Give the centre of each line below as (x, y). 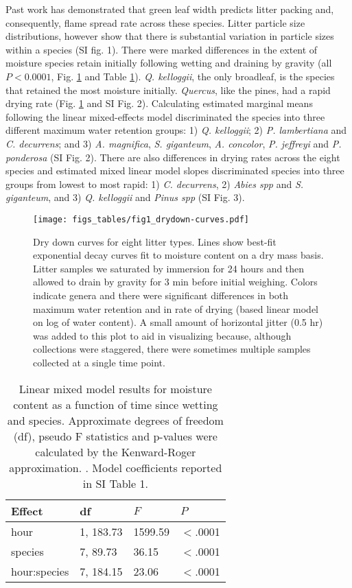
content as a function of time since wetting (116, 404)
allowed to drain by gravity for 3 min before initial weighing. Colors (175, 282)
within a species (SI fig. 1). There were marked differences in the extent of (162, 49)
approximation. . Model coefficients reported (116, 467)
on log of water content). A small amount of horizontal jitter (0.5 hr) (178, 322)
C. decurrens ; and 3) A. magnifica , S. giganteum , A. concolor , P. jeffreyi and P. (174, 143)
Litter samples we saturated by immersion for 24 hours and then (169, 268)
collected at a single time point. (99, 362)
